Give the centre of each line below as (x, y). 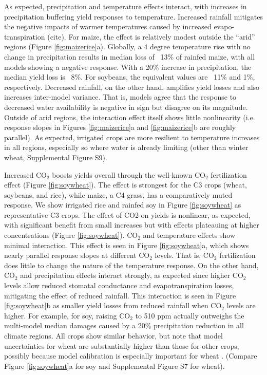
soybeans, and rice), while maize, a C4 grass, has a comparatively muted (118, 194)
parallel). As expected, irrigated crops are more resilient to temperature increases (132, 137)
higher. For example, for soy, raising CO (67, 315)
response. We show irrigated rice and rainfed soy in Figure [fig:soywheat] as (123, 205)
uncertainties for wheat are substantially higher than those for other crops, (122, 345)
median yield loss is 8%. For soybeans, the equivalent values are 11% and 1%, (130, 77)
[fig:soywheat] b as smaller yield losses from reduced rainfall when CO (113, 305)
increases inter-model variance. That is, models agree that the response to (120, 97)
